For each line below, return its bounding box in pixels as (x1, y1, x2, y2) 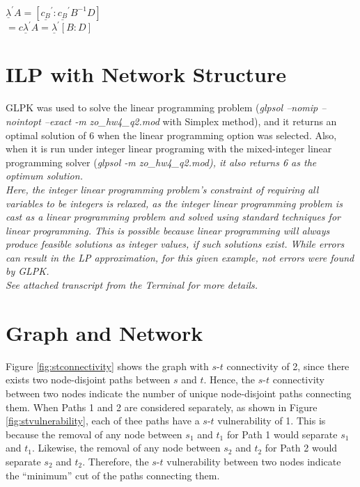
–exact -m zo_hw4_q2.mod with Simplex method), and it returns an (44, 113, 337, 128)
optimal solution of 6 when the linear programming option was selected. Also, (6, 127, 337, 142)
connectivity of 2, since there (226, 358, 350, 373)
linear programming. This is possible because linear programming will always (6, 223, 330, 237)
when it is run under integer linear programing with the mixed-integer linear (6, 141, 332, 156)
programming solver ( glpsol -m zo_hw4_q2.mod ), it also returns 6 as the (6, 154, 317, 169)
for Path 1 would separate (226, 426, 338, 441)
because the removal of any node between (6, 426, 182, 441)
